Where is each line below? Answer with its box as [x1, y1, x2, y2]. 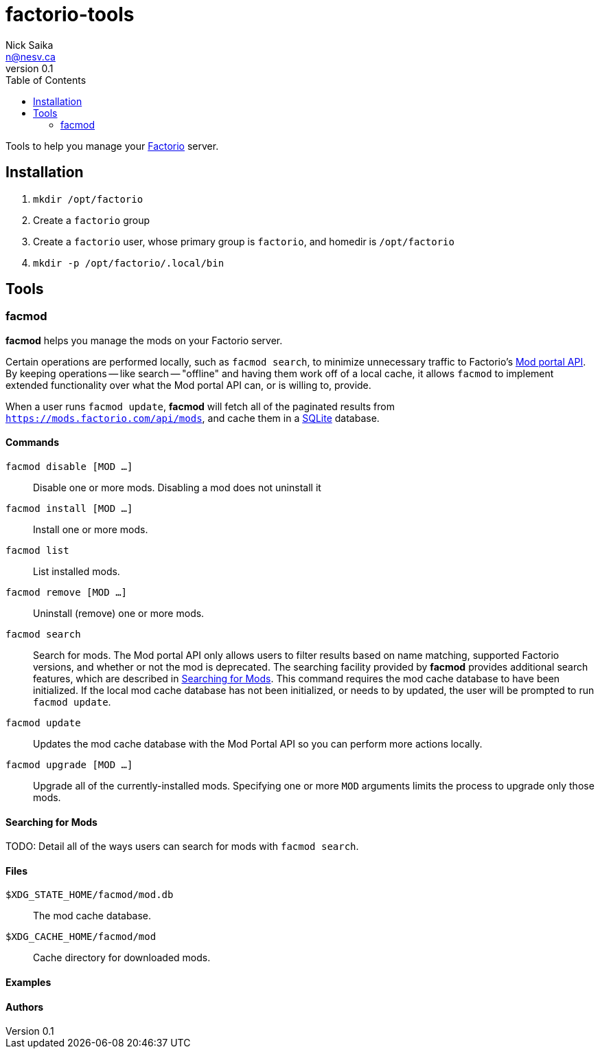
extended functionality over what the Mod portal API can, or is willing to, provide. [5, 379, 371, 391]
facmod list [5, 545, 69, 557]
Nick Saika [5, 38, 54, 51]
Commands [5, 436, 60, 449]
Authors [5, 1000, 44, 1013]
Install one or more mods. [33, 524, 148, 536]
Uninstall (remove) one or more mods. [33, 607, 205, 620]
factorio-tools [5, 3, 135, 26]
